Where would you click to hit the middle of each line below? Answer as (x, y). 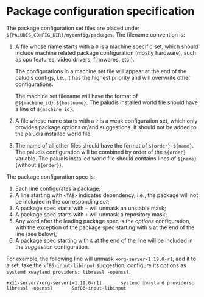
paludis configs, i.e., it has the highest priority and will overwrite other (103, 77)
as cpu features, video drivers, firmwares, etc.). (75, 59)
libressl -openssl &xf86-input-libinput (66, 288)
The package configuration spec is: (51, 177)
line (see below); (36, 234)
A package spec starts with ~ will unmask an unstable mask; (90, 208)
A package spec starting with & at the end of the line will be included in (104, 240)
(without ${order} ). (39, 165)
